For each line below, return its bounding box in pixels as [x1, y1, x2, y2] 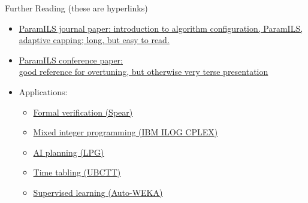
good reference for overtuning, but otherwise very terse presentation [19, 65, 268, 78]
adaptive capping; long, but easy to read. [19, 34, 170, 46]
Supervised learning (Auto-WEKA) [33, 186, 163, 198]
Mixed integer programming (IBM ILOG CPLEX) [33, 126, 218, 138]
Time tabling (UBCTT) [33, 166, 121, 178]
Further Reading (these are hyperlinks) [5, 2, 148, 14]
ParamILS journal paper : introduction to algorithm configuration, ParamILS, [19, 22, 303, 34]
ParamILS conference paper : [19, 53, 123, 66]
